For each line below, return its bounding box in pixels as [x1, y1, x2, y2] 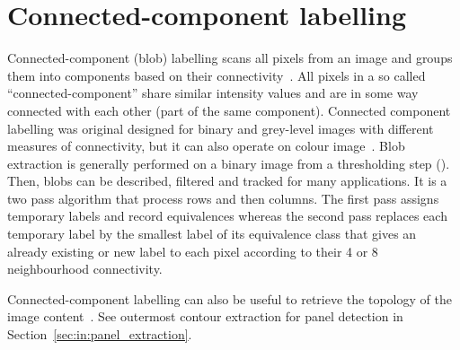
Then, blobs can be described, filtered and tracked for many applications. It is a [7, 171, 447, 190]
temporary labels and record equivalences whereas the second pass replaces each [7, 206, 447, 225]
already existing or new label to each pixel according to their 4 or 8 [7, 241, 378, 260]
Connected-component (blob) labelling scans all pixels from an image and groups [7, 48, 453, 67]
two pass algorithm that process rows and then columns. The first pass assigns [7, 188, 439, 207]
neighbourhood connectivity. [7, 259, 163, 278]
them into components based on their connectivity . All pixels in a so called [7, 66, 426, 84]
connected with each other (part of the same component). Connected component [7, 101, 451, 119]
